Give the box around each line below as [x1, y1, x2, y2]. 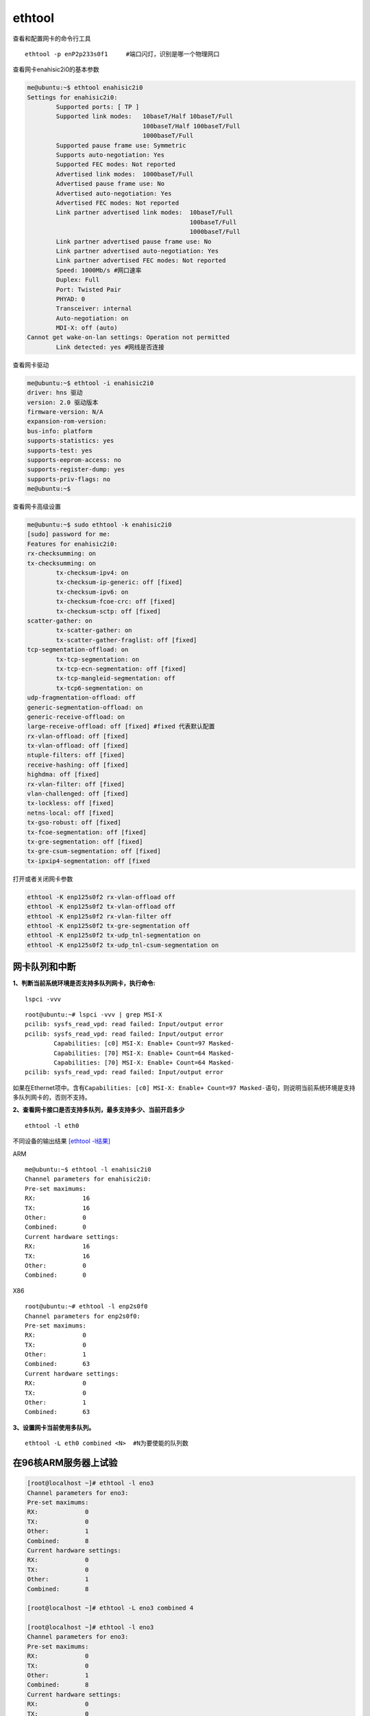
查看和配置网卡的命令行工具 [12, 34, 91, 43]
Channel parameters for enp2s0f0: [25, 1312, 140, 1320]
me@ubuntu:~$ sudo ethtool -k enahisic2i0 [27, 521, 172, 529]
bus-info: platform [27, 427, 92, 435]
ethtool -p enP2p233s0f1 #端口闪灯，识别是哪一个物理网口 [25, 50, 220, 58]
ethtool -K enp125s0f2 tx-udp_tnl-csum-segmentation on [27, 941, 219, 949]
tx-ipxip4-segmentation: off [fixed [27, 857, 151, 865]
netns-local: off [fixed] [27, 809, 114, 817]
